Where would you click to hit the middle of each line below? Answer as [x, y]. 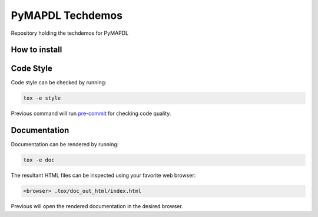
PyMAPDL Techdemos [67, 15]
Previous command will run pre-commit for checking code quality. [91, 114]
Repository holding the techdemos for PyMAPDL [70, 33]
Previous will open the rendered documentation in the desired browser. [97, 206]
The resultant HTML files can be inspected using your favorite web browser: [103, 175]
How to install [37, 50]
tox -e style [42, 98]
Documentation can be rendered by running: [65, 144]
